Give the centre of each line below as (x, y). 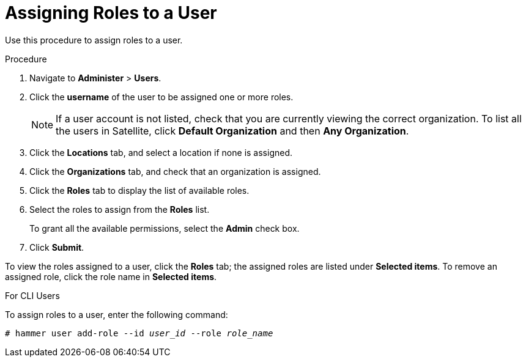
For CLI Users (32, 295)
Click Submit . (57, 247)
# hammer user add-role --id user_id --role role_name (139, 333)
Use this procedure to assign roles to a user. (94, 40)
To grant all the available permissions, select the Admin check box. (165, 228)
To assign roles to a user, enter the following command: (117, 314)
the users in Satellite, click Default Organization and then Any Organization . (232, 131)
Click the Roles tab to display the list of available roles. (139, 190)
